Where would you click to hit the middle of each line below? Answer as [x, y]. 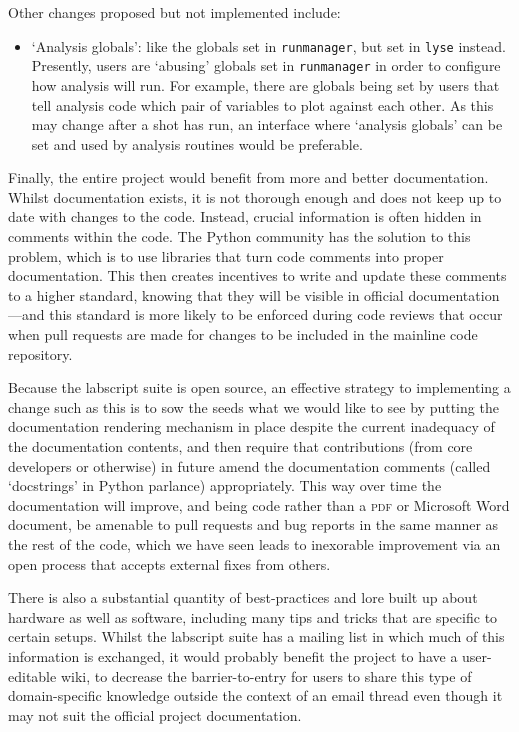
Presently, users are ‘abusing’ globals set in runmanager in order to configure [266, 65]
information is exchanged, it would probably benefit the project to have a [233, 655]
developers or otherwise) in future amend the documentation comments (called [249, 465]
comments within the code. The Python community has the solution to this [239, 236]
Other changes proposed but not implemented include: [174, 12]
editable [32, 675]
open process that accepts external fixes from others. [169, 563]
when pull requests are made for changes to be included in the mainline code [243, 334]
